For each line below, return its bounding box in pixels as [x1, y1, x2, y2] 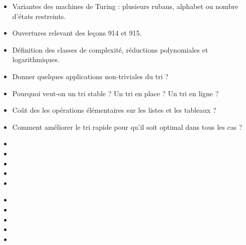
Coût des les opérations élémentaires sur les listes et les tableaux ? [12, 105, 216, 115]
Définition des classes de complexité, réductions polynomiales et [12, 44, 208, 55]
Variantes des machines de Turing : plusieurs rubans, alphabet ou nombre [12, 1, 238, 11]
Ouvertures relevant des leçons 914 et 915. [12, 28, 142, 38]
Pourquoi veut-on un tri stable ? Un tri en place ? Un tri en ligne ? [12, 88, 219, 98]
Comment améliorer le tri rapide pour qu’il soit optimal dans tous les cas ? [12, 121, 242, 132]
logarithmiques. [12, 54, 60, 65]
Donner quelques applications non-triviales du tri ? [12, 71, 169, 81]
